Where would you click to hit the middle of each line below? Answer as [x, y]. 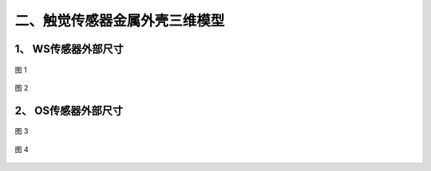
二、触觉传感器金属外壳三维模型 [120, 21]
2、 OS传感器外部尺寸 [69, 110]
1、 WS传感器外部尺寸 [69, 49]
